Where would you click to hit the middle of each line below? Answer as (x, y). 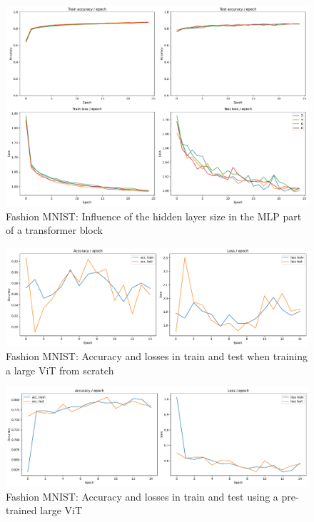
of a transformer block (54, 230)
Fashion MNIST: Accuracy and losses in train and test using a (142, 496)
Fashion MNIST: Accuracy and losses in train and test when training (157, 356)
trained (21, 510)
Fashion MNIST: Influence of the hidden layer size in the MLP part (154, 216)
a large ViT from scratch (60, 370)
